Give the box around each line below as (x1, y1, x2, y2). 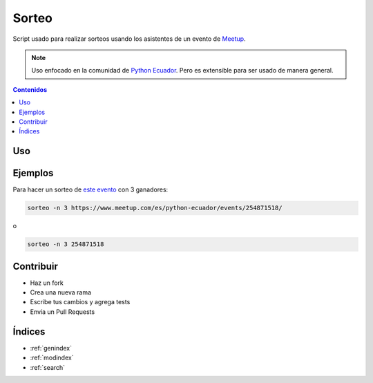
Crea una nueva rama (30, 288, 92, 297)
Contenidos (12, 85, 48, 93)
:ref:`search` (30, 363, 66, 371)
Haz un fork (30, 279, 64, 287)
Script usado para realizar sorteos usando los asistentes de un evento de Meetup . (12, 35, 246, 43)
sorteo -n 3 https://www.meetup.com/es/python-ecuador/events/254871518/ (27, 204, 283, 212)
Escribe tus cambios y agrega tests (30, 298, 131, 306)
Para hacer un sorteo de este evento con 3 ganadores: (12, 185, 169, 194)
